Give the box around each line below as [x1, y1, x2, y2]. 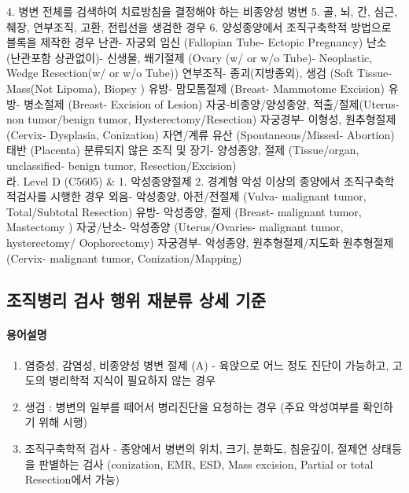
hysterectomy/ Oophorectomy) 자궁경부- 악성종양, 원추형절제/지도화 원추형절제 [6, 234, 394, 250]
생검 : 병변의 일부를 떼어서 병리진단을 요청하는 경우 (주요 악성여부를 [24, 398, 359, 414]
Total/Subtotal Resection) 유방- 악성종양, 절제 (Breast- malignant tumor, [6, 203, 362, 219]
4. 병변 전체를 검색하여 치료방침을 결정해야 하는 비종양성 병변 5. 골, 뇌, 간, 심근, [6, 3, 398, 19]
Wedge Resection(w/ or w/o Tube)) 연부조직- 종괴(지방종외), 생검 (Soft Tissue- [6, 64, 392, 81]
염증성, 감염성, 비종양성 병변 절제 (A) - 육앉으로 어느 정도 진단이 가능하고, [24, 356, 389, 373]
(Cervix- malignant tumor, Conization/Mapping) [6, 249, 242, 266]
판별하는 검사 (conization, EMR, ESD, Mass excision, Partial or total [39, 455, 374, 472]
